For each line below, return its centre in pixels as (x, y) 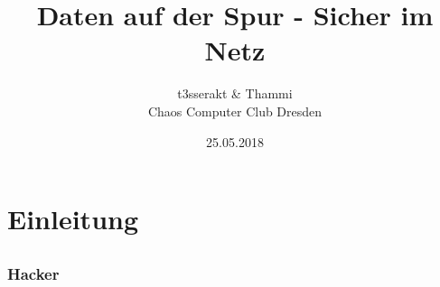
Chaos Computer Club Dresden (235, 111)
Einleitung (73, 219)
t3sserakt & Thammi (235, 93)
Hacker (33, 273)
